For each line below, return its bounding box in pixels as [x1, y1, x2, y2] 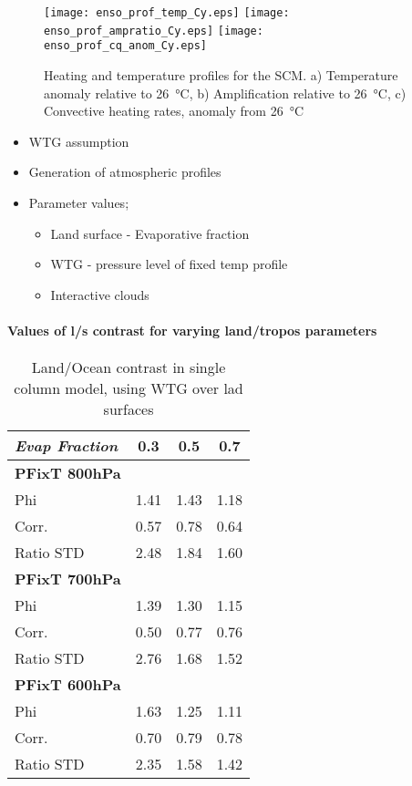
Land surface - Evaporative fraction [50, 223, 250, 243]
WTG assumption [28, 131, 129, 150]
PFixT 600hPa [15, 674, 121, 696]
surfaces [103, 398, 154, 420]
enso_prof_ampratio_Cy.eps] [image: [44, 24, 263, 37]
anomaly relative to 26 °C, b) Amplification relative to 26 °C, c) [44, 83, 407, 102]
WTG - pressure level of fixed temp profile [50, 254, 288, 274]
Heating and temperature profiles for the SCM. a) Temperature [44, 65, 398, 84]
